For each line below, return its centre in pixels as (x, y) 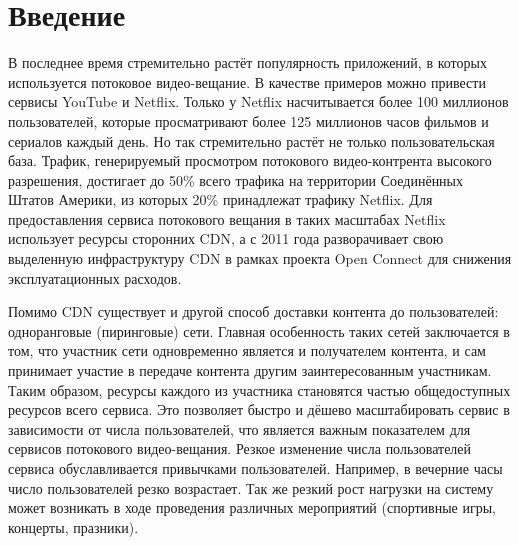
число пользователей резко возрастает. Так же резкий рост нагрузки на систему (251, 487)
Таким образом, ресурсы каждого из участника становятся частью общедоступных (259, 389)
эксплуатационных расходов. (95, 277)
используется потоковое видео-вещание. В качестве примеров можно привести (247, 81)
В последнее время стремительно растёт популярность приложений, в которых (247, 62)
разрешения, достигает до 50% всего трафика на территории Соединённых (236, 179)
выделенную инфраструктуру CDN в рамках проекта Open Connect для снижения (260, 258)
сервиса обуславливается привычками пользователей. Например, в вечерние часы (255, 468)
